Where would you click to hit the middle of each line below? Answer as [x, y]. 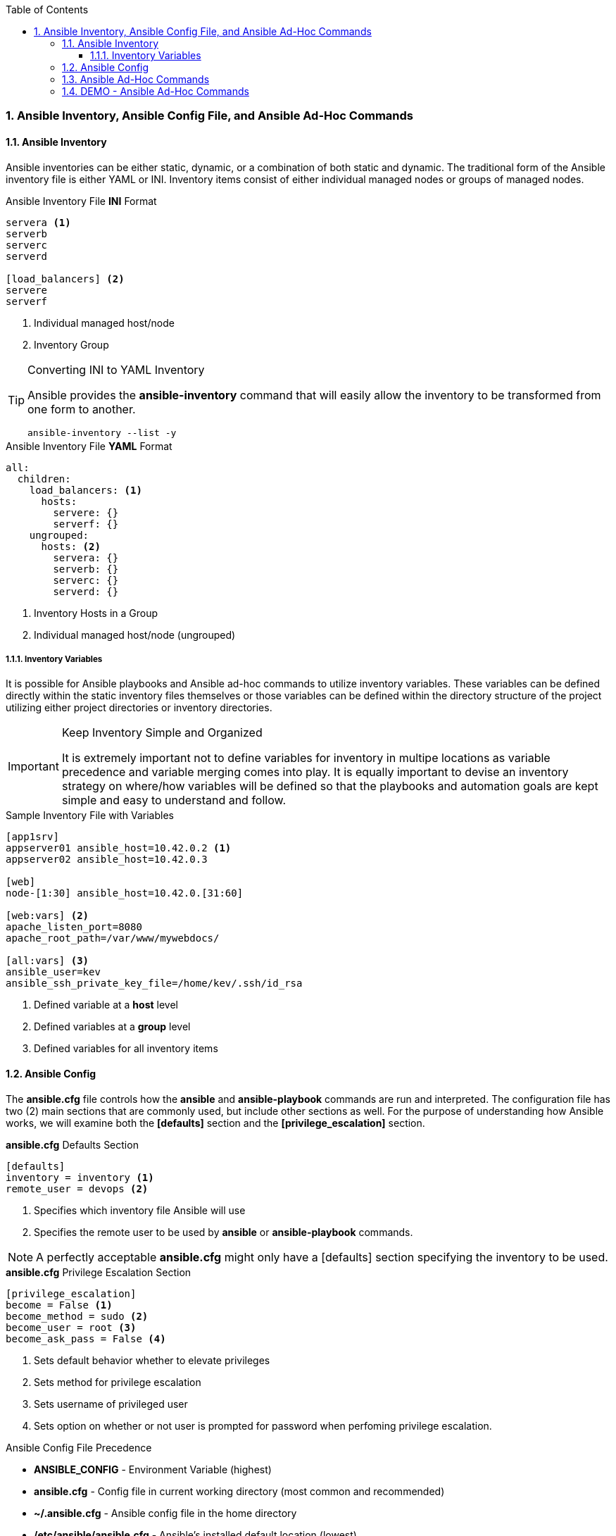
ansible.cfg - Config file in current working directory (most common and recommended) [239, 1491]
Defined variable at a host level [106, 1005]
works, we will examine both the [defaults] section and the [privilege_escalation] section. [215, 1123]
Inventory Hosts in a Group [96, 613]
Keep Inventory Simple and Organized [162, 733]
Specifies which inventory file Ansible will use [140, 1210]
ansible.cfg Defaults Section [72, 1144]
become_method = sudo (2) [77, 1316]
